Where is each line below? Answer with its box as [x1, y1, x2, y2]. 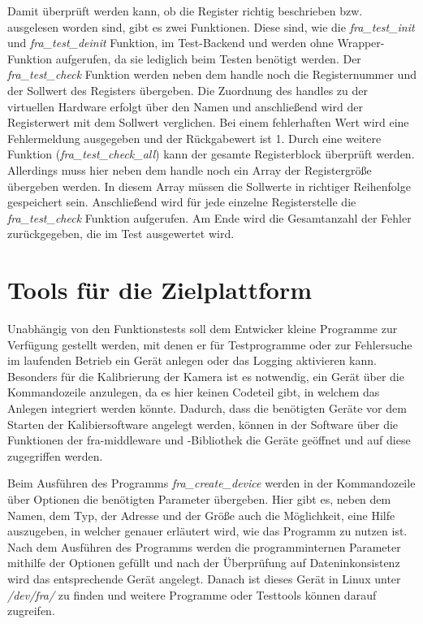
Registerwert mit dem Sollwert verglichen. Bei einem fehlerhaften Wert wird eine [7, 114, 409, 131]
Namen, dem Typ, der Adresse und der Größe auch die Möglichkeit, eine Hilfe [7, 506, 395, 523]
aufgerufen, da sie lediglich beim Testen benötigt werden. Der [55, 50, 361, 67]
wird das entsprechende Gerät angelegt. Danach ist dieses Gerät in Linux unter [7, 570, 401, 587]
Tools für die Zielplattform [7, 273, 313, 306]
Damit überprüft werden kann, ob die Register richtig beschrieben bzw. [7, 2, 363, 19]
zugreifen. [7, 602, 55, 619]
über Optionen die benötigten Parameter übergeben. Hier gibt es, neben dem [7, 490, 391, 507]
